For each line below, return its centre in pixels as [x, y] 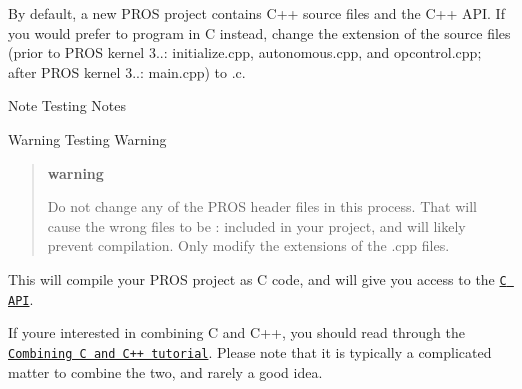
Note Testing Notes [67, 105]
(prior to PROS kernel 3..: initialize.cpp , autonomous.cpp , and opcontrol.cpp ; [245, 52]
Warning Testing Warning [87, 138]
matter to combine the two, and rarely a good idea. [165, 371]
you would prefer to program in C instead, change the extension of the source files [259, 32]
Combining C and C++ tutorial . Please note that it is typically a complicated [250, 351]
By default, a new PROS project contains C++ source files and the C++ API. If [256, 13]
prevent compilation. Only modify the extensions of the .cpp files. [248, 245]
